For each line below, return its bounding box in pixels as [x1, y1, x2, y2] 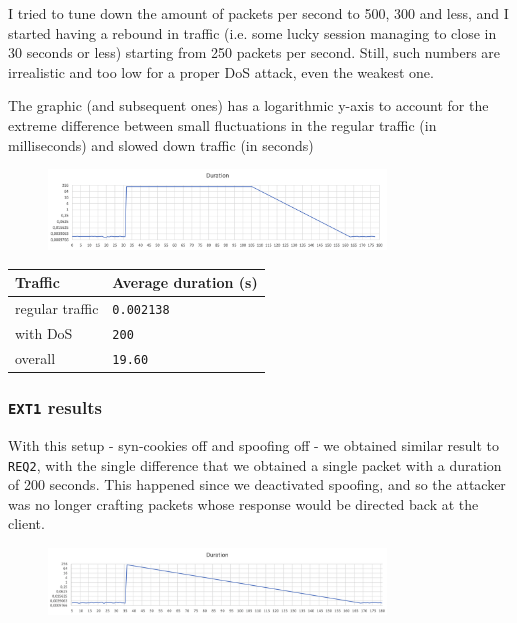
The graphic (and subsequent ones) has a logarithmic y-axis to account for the [8, 95, 489, 116]
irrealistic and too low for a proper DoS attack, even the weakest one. [8, 61, 434, 82]
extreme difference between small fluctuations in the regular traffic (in [8, 114, 437, 135]
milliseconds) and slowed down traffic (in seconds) [8, 134, 314, 155]
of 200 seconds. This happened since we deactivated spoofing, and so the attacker [8, 474, 506, 495]
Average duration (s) [112, 272, 258, 293]
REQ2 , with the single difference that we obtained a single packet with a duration [8, 454, 502, 475]
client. [8, 513, 45, 534]
